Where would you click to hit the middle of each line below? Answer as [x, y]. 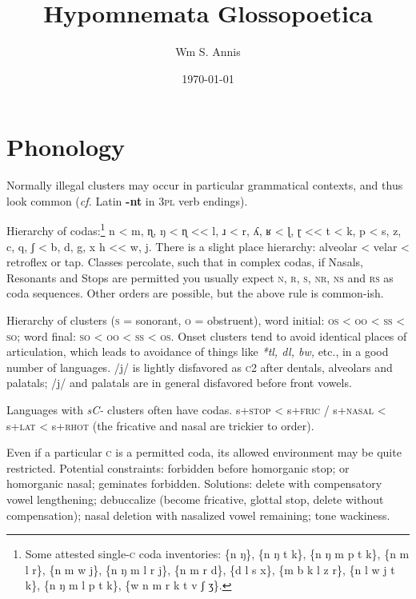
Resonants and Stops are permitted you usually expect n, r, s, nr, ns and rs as [200, 277]
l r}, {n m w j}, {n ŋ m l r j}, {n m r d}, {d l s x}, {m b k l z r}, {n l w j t [210, 569]
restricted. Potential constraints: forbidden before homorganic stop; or [178, 467]
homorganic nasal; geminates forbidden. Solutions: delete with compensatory [194, 483]
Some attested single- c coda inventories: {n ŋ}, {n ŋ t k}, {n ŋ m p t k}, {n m [217, 554]
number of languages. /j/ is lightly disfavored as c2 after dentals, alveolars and [200, 367]
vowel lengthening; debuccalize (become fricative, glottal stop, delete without [195, 499]
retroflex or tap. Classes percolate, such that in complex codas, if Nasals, [185, 262]
